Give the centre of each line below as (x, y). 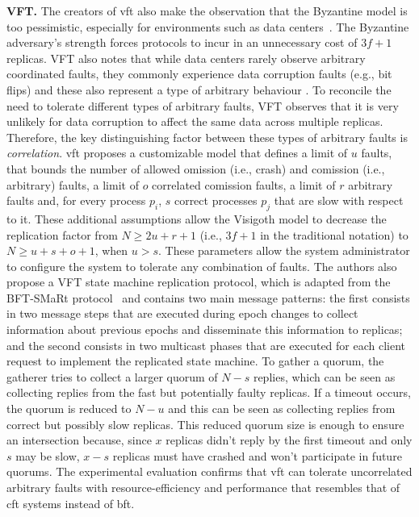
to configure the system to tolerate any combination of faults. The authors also (202, 266)
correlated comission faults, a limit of (244, 184)
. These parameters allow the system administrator (284, 250)
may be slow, (48, 455)
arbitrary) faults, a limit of (73, 184)
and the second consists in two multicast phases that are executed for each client (206, 345)
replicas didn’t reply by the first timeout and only (289, 440)
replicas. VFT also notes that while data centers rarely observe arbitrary (186, 58)
